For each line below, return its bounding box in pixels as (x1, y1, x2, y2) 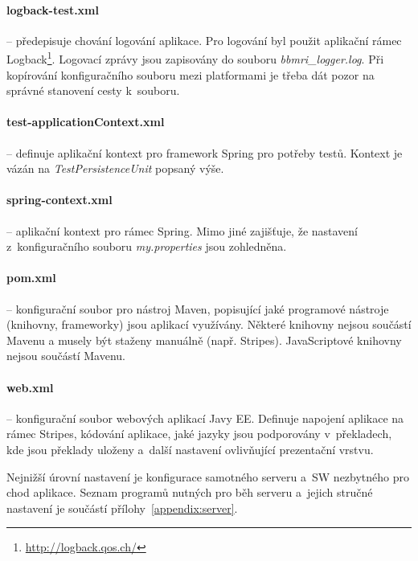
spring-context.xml (6, 191, 113, 208)
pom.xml (6, 269, 56, 286)
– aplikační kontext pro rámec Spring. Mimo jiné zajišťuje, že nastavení (6, 222, 359, 239)
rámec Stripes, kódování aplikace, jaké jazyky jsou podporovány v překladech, (6, 425, 392, 442)
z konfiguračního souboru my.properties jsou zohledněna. (6, 238, 287, 255)
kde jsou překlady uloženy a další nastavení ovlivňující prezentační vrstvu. (6, 440, 374, 457)
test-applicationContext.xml (6, 113, 165, 130)
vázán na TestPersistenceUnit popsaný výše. (6, 160, 224, 177)
